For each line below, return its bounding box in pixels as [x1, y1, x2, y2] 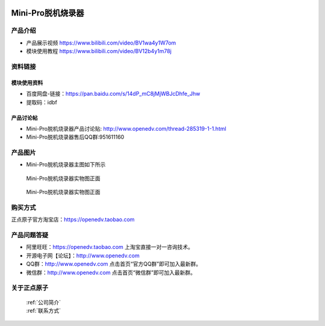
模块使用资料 [11, 79, 43, 86]
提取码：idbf [26, 98, 57, 105]
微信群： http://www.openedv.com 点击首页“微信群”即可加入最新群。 [26, 269, 196, 276]
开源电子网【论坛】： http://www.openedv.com [26, 252, 140, 259]
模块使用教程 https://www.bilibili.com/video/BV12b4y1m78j [26, 48, 172, 55]
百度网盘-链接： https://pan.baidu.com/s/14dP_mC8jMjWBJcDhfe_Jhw [26, 90, 200, 98]
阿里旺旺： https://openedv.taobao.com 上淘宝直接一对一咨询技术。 [26, 243, 194, 251]
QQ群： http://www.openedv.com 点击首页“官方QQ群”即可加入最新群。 [26, 260, 202, 268]
